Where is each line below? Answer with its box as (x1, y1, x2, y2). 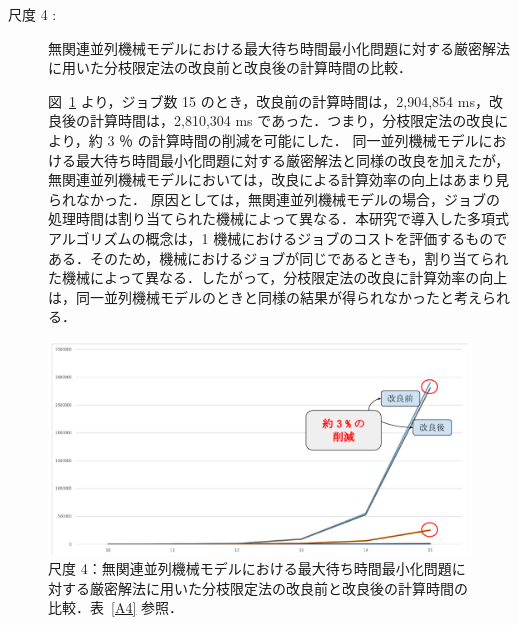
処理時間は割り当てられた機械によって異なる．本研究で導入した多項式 (48, 208, 509, 229)
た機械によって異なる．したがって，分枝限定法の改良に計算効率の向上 (48, 267, 508, 288)
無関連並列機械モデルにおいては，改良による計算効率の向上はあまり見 (48, 169, 509, 190)
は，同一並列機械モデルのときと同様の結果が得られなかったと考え (48, 286, 482, 307)
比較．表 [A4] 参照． (48, 597, 183, 618)
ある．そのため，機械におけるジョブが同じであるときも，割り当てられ (48, 247, 509, 268)
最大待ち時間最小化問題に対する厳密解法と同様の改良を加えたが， (75, 149, 510, 170)
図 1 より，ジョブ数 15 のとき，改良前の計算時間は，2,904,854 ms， (48, 90, 489, 111)
